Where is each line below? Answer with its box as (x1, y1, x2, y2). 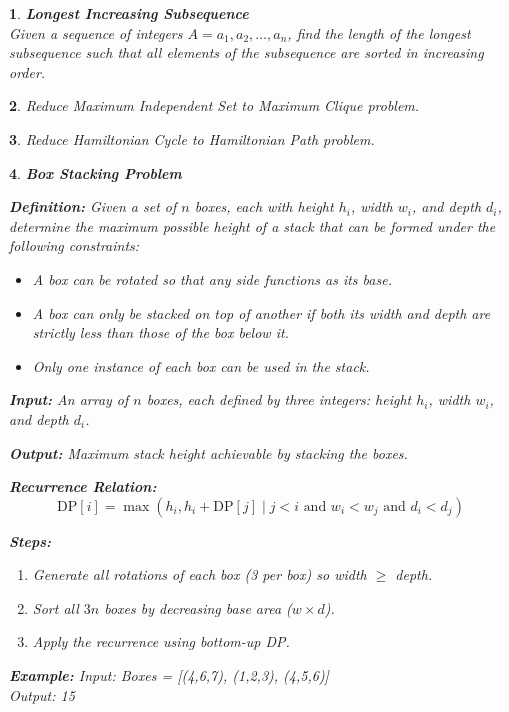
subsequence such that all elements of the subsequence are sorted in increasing (9, 42, 484, 63)
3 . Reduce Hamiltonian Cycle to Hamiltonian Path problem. (9, 128, 375, 149)
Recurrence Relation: (9, 476, 157, 497)
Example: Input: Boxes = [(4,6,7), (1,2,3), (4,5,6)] (9, 665, 329, 686)
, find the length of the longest (287, 22, 471, 43)
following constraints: (9, 235, 140, 256)
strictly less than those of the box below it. (32, 322, 289, 343)
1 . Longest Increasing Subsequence (9, 3, 249, 23)
